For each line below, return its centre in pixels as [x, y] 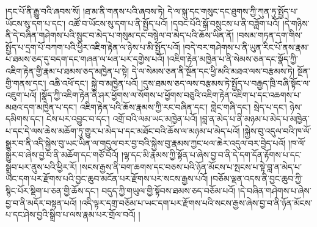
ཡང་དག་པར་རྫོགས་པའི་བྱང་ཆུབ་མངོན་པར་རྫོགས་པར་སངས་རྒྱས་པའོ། [107, 178]
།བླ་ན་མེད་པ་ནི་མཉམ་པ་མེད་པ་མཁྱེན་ [255, 119]
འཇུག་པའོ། [21, 95]
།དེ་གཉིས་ [296, 23]
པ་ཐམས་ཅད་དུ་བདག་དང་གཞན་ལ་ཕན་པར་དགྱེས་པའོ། [85, 59]
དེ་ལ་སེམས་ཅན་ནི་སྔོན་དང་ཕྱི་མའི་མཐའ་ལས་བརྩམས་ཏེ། [213, 70]
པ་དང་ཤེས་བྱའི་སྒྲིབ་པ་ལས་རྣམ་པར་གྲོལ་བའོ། [71, 214]
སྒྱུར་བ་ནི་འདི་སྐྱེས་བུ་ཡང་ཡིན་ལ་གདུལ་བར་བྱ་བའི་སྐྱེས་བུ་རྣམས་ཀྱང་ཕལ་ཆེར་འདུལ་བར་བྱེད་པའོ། [146, 142]
